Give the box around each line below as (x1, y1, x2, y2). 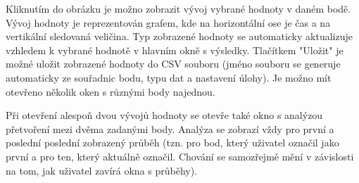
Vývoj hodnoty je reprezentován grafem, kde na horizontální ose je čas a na (6, 15, 331, 30)
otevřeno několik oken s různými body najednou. (6, 84, 215, 99)
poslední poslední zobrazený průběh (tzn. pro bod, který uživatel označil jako (6, 135, 339, 150)
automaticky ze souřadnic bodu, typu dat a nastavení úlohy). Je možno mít (6, 70, 332, 84)
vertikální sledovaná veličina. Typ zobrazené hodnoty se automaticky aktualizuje (6, 29, 353, 44)
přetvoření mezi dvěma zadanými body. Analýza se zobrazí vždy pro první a (6, 121, 334, 136)
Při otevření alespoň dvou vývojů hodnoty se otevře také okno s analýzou (6, 108, 323, 122)
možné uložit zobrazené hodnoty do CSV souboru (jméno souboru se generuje (6, 56, 341, 71)
